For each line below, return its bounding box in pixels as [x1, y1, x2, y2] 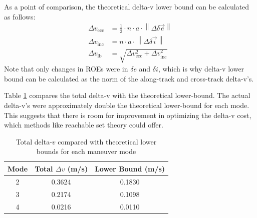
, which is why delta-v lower [158, 63, 244, 74]
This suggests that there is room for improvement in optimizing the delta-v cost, [4, 109, 251, 120]
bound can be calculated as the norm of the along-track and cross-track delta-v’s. [4, 73, 254, 83]
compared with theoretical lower [58, 136, 157, 146]
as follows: [4, 11, 36, 21]
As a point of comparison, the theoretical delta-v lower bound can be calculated [4, 1, 249, 11]
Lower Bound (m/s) [95, 163, 165, 173]
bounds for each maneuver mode [36, 146, 136, 156]
